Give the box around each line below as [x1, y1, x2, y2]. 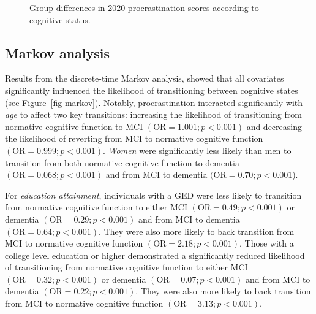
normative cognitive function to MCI [5, 120, 143, 132]
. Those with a [239, 237, 294, 250]
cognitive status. [29, 13, 91, 26]
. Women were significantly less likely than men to [103, 144, 292, 156]
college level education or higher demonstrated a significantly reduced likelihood [5, 248, 305, 261]
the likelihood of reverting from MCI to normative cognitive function [5, 132, 263, 145]
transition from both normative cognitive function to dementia [5, 156, 239, 169]
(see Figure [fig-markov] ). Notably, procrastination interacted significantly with [5, 96, 303, 109]
